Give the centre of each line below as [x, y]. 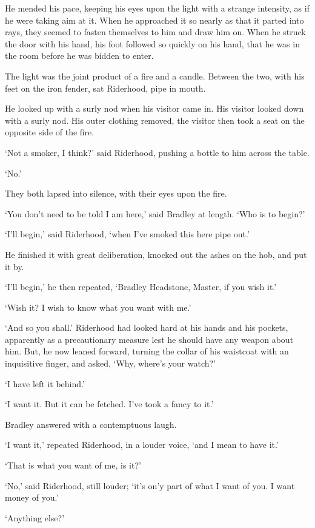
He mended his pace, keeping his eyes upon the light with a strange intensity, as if [157, 8]
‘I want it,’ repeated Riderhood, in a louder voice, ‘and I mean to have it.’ [142, 445]
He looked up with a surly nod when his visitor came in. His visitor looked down [154, 108]
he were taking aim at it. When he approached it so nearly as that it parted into [154, 20]
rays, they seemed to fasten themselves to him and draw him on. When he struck [155, 32]
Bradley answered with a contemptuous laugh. [91, 424]
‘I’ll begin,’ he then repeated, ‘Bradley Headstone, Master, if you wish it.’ [141, 287]
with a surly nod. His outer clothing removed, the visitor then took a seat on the [155, 120]
